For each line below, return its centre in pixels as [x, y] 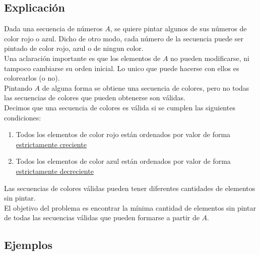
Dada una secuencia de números [53, 28]
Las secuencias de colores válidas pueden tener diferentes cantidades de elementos [130, 188]
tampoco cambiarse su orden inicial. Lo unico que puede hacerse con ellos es [122, 68]
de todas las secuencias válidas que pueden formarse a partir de [102, 217]
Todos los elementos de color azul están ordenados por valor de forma [123, 161]
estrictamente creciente [51, 144]
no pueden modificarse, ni [210, 58]
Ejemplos [28, 245]
